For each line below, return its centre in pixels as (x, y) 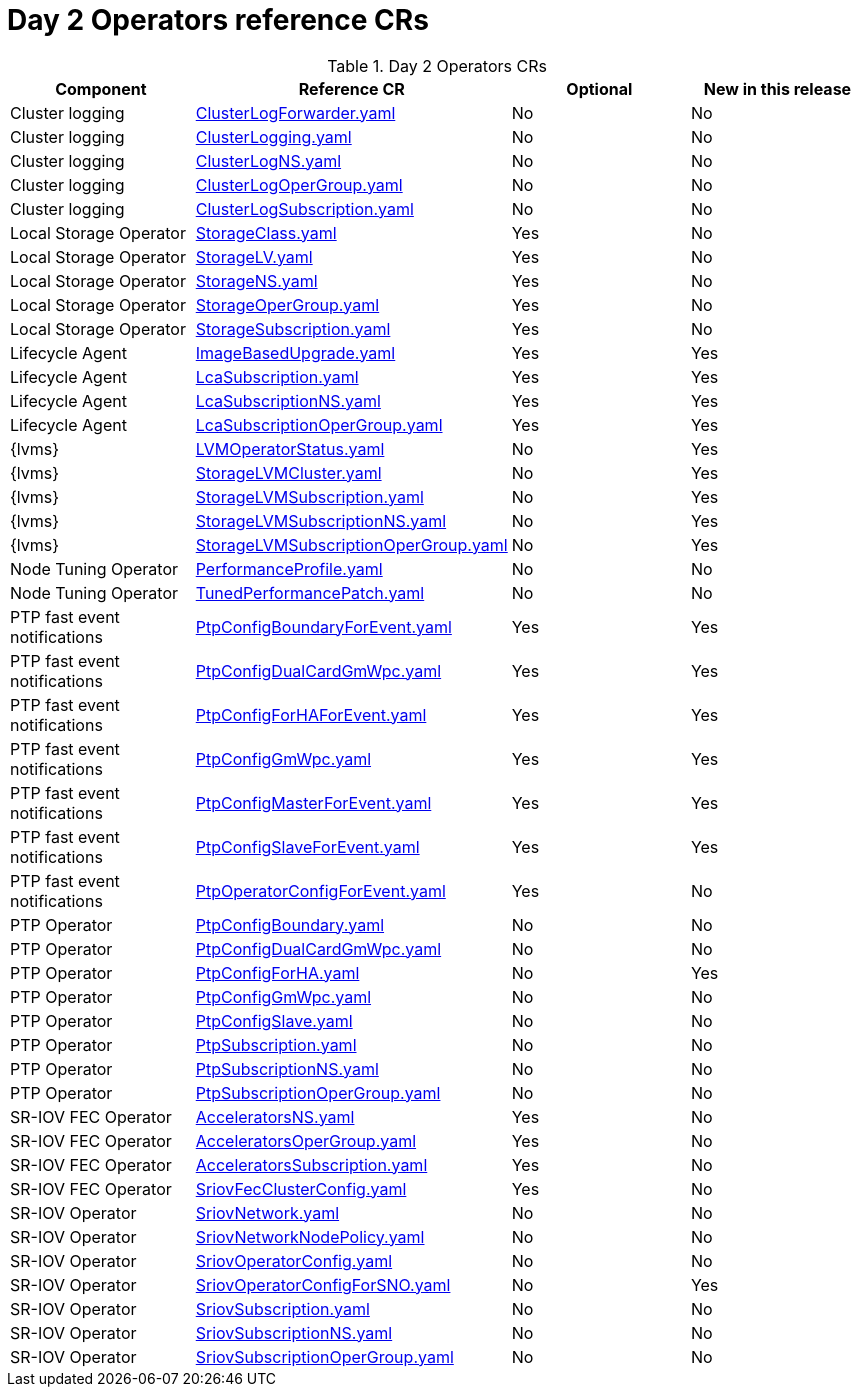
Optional (599, 88)
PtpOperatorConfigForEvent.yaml (320, 890)
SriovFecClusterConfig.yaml (301, 1188)
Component (101, 88)
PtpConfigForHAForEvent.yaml (311, 714)
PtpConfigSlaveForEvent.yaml (307, 846)
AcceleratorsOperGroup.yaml (306, 1140)
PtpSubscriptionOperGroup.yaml (318, 1092)
